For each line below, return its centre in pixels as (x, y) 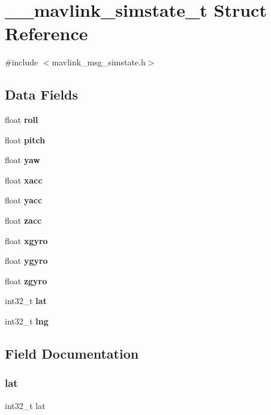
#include (22, 62)
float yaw (22, 160)
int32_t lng (27, 321)
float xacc (24, 180)
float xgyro (26, 240)
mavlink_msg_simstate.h (99, 62)
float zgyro (26, 280)
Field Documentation (72, 354)
